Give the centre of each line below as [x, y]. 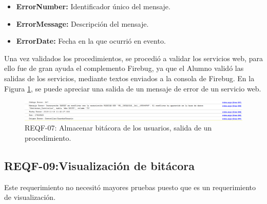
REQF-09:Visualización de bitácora [99, 165]
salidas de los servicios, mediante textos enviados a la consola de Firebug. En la [129, 78]
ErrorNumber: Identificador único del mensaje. [93, 6]
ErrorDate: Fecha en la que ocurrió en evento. [91, 41]
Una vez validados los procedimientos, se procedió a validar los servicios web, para [133, 58]
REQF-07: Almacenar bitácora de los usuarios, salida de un [118, 128]
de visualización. [30, 197]
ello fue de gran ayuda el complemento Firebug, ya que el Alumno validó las [124, 68]
